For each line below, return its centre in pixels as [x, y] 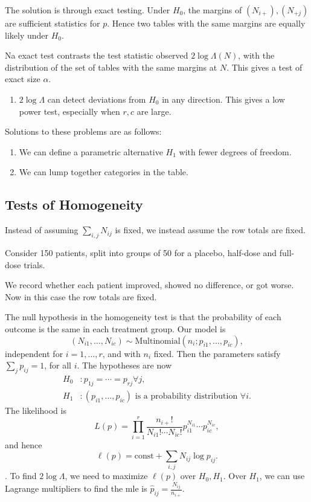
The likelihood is [36, 410]
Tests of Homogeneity [74, 204]
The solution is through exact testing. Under [88, 10]
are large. [154, 111]
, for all [58, 365]
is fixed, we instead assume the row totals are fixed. [210, 230]
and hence [24, 444]
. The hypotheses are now [124, 365]
